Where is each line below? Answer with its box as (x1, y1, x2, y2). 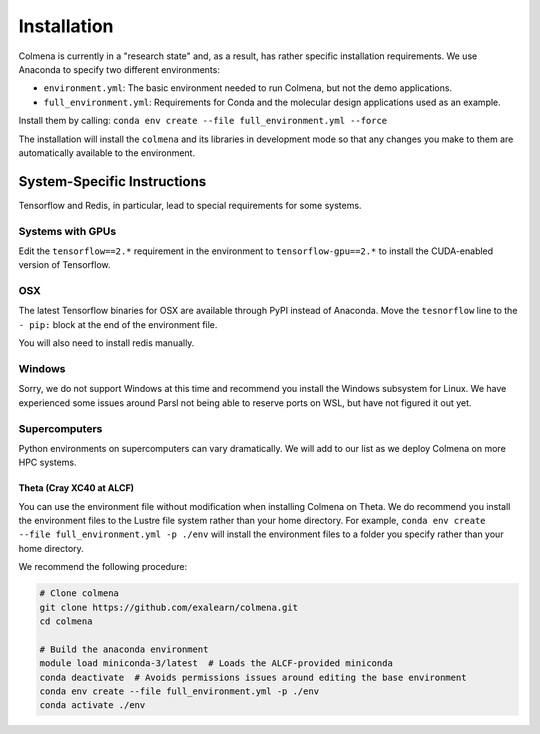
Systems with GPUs (18, 224, 117, 238)
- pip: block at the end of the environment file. (18, 318, 218, 330)
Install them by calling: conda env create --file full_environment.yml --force (18, 115, 388, 127)
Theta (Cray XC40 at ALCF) (18, 482, 135, 494)
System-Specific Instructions (18, 173, 207, 190)
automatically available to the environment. (18, 146, 195, 159)
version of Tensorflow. (18, 259, 111, 271)
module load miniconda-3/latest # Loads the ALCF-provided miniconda (39, 658, 394, 669)
